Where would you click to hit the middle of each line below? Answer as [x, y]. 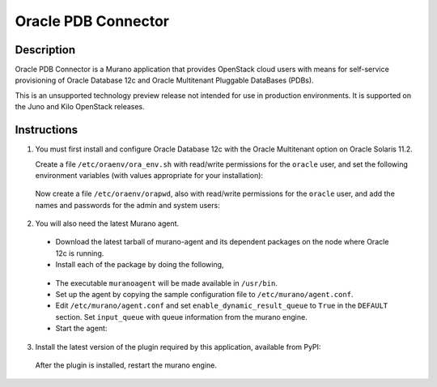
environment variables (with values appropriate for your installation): [149, 175]
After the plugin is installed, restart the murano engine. [126, 365]
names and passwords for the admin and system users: [127, 205]
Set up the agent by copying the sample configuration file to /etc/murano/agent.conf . [204, 295]
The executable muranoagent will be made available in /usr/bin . [167, 283]
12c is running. [80, 253]
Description [45, 50]
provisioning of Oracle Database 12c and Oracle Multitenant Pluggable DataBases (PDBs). [165, 80]
